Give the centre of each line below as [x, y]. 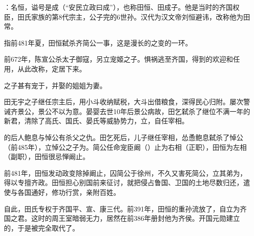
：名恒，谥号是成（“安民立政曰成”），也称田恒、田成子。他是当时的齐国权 [122, 7]
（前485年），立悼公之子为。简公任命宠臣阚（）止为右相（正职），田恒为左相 [125, 147]
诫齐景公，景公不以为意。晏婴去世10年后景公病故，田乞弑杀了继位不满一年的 [127, 111]
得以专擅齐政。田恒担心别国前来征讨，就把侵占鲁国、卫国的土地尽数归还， [124, 182]
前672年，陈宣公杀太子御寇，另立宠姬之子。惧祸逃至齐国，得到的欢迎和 [118, 59]
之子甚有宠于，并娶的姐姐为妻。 [55, 85]
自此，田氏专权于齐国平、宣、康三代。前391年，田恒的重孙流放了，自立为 [122, 208]
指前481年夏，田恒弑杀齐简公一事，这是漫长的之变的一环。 [98, 42]
